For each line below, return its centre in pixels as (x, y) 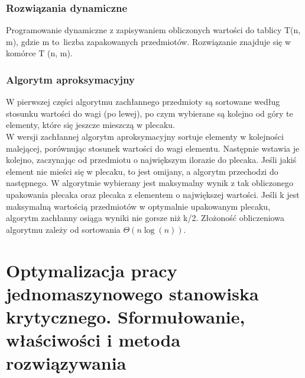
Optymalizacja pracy (92, 270)
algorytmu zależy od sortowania (63, 229)
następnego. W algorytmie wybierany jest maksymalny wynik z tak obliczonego (150, 183)
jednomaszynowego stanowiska (132, 293)
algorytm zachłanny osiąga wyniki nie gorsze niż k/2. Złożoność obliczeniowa (145, 218)
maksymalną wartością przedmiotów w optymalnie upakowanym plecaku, (138, 206)
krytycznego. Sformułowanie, (126, 316)
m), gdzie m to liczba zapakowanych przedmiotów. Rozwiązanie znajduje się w (149, 41)
